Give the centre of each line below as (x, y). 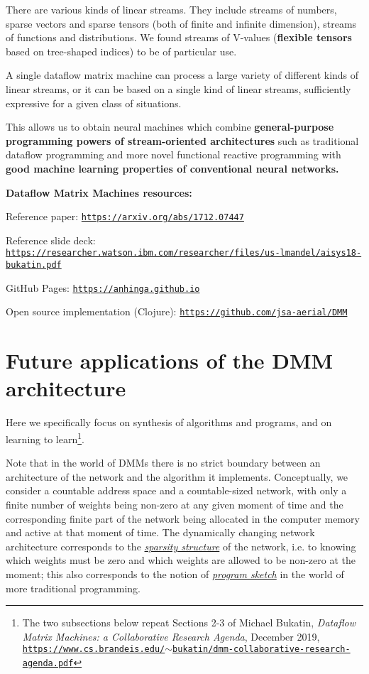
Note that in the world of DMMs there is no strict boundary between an (163, 463)
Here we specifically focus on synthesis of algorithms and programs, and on (169, 422)
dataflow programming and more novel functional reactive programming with (174, 154)
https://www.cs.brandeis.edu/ (94, 649)
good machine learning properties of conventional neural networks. (172, 168)
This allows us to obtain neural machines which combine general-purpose (170, 127)
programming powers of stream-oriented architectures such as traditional (182, 140)
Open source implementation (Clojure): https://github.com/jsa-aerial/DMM (177, 311)
